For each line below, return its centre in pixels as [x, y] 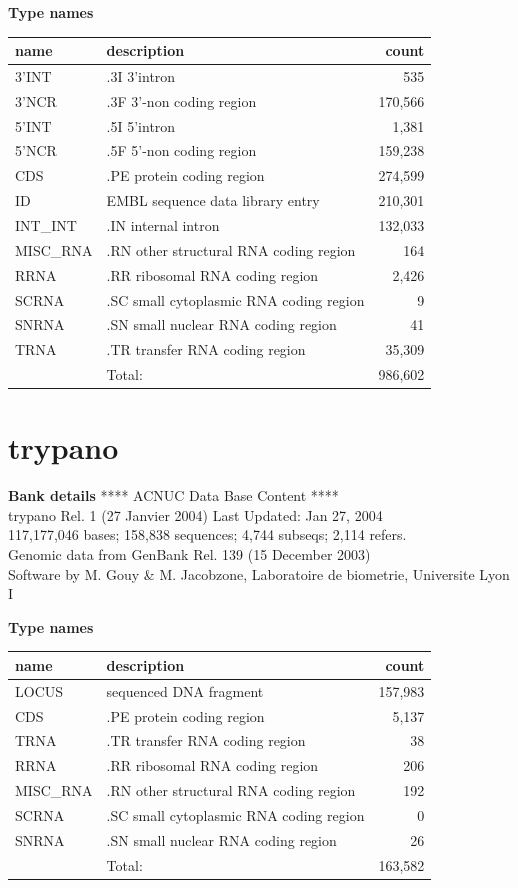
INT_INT [46, 225]
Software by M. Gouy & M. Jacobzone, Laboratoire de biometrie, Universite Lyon [259, 573]
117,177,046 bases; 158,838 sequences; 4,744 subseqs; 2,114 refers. [207, 534]
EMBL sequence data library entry [213, 200]
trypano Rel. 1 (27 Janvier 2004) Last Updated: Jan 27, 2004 [195, 514]
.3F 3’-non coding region [181, 100]
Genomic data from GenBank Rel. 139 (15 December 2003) [189, 554]
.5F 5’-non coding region [181, 150]
